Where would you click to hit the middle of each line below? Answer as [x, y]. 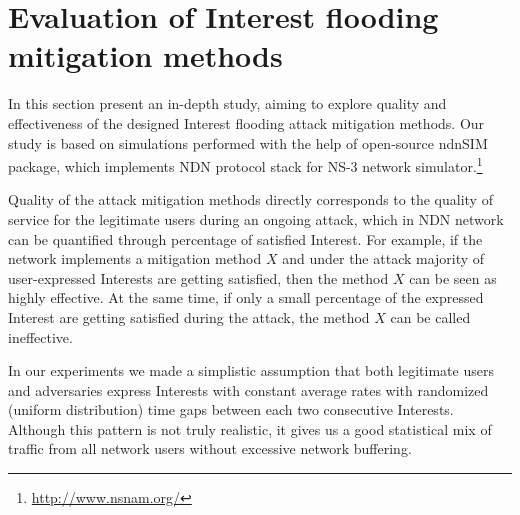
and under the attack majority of [383, 258]
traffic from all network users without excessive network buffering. [210, 448]
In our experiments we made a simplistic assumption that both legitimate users [251, 370]
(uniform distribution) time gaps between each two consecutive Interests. [231, 409]
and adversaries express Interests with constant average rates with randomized [248, 389]
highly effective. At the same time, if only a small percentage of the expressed [246, 297]
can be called [430, 316]
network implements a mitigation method [135, 258]
